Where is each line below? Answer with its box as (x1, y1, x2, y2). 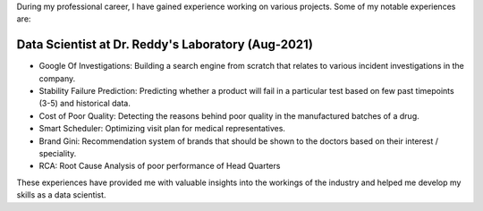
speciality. (38, 148, 77, 159)
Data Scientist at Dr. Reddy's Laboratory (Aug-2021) (16, 37, 313, 53)
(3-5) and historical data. (38, 98, 131, 109)
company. (38, 72, 76, 84)
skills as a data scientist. (16, 190, 106, 200)
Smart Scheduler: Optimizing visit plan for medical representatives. (38, 123, 286, 134)
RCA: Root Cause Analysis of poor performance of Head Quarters (38, 161, 281, 172)
